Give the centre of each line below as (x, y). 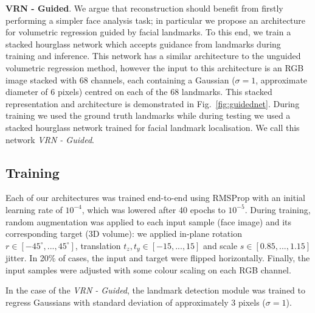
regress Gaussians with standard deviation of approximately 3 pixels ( (136, 302)
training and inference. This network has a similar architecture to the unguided (153, 56)
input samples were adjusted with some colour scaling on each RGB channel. (148, 269)
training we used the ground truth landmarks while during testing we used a (148, 115)
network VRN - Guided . (50, 139)
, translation (98, 245)
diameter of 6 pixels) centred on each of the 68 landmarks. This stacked (139, 92)
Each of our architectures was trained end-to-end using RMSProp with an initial (155, 198)
